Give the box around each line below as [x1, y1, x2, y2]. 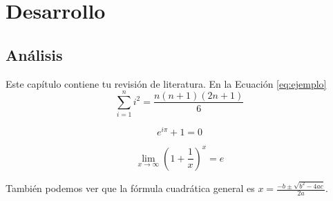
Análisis [6, 44, 63, 65]
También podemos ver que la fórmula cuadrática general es [6, 181, 255, 195]
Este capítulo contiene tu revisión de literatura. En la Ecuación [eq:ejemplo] [6, 76, 327, 90]
